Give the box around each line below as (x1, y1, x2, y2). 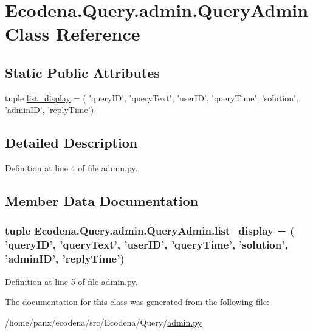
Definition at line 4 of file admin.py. (5, 162, 138, 174)
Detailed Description (5, 133, 138, 152)
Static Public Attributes (5, 63, 160, 81)
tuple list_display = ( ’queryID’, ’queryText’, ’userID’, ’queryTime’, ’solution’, (5, 91, 298, 104)
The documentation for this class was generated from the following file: (5, 295, 269, 308)
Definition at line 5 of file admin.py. (5, 275, 138, 287)
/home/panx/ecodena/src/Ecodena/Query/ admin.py (5, 315, 202, 328)
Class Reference (5, 21, 140, 46)
